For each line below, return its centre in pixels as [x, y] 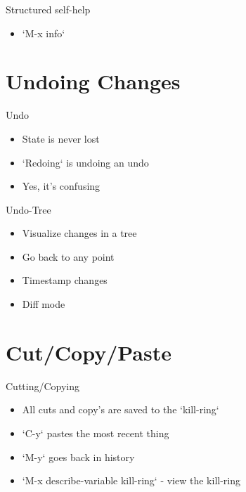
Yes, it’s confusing [61, 186]
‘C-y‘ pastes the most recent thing [96, 433]
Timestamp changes [65, 280]
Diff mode [44, 304]
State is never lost [61, 138]
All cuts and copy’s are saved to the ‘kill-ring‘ [121, 409]
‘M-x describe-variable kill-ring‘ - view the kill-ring [131, 480]
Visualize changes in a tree [79, 233]
